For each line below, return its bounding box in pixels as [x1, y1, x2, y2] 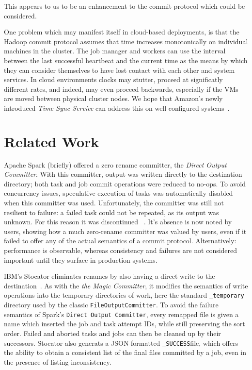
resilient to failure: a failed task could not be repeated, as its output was [4, 207, 219, 217]
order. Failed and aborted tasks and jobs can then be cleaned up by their [4, 328, 221, 338]
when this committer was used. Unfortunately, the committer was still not [4, 198, 224, 208]
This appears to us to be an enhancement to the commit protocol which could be [4, 1, 245, 11]
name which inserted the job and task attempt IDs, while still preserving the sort [4, 319, 245, 329]
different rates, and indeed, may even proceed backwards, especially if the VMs [4, 84, 238, 94]
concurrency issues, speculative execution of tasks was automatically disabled [4, 188, 233, 198]
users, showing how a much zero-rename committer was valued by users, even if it [4, 226, 247, 236]
